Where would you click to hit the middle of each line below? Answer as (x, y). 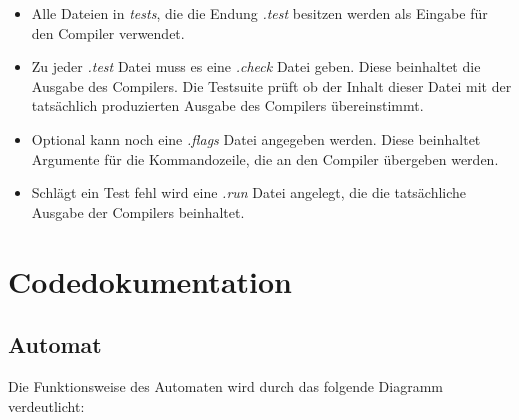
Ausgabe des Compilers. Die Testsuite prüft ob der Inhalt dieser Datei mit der (271, 85)
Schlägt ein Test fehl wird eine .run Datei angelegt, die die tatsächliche (249, 192)
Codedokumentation (150, 280)
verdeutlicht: (46, 405)
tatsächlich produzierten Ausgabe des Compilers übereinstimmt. (227, 105)
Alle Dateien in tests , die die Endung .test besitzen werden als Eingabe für (259, 13)
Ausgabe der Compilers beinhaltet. (138, 211)
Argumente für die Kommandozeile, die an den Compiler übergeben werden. (265, 158)
